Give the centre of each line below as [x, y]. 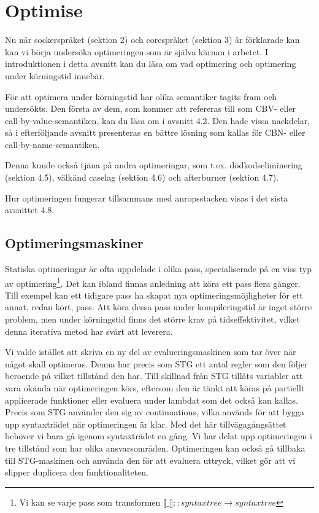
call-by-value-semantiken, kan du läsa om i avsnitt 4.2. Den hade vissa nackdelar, [158, 120]
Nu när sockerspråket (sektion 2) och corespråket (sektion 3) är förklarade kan [152, 40]
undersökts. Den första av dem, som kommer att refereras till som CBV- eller [150, 108]
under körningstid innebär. [55, 75]
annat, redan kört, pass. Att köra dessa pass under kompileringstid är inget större [159, 307]
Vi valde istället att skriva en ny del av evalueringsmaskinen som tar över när [151, 352]
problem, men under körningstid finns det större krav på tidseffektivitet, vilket [152, 319]
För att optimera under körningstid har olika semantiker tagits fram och [141, 96]
